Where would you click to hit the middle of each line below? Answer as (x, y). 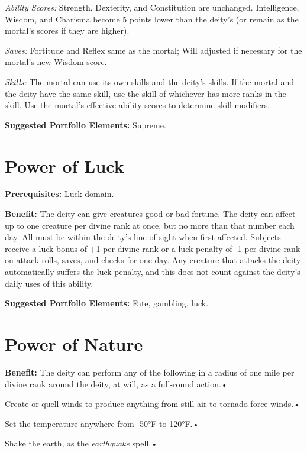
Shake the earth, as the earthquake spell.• (81, 443)
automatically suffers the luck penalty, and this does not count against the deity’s (153, 272)
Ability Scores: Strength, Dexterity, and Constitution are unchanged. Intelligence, (152, 7)
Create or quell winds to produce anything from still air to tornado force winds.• (153, 404)
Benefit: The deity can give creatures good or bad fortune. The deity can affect (150, 214)
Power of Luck (64, 165)
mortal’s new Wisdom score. (56, 62)
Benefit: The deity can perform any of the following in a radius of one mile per (150, 372)
